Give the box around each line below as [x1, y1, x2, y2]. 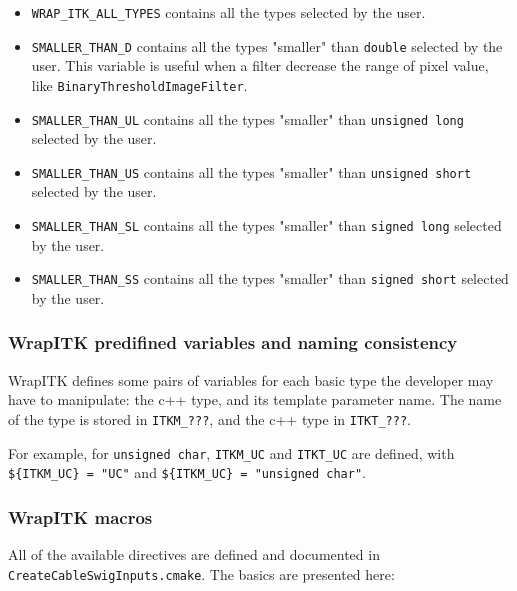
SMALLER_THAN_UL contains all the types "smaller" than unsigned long [31, 108, 464, 129]
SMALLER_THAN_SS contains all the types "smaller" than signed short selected [31, 268, 509, 289]
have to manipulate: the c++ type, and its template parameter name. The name [8, 389, 502, 410]
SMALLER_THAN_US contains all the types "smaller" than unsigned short [31, 161, 472, 182]
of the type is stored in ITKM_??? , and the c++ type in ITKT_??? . [8, 408, 411, 429]
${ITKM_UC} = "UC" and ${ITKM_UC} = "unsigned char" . [8, 462, 366, 483]
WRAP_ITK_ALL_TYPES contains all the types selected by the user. [31, 2, 426, 22]
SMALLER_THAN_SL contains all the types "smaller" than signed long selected [31, 215, 502, 236]
